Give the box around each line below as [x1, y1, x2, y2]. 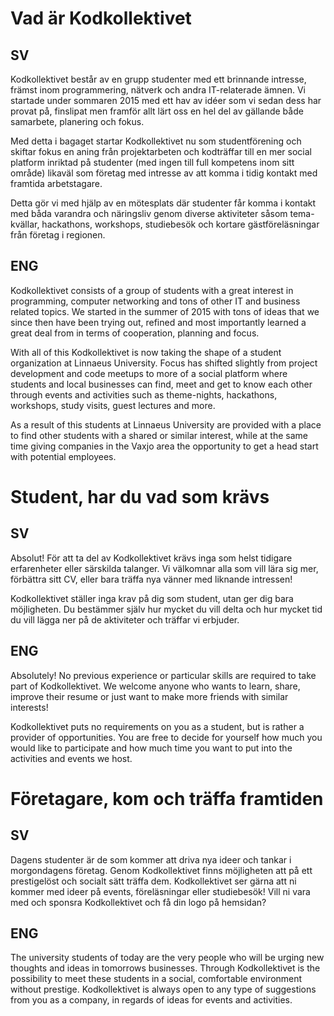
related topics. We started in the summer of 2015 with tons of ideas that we [10, 305, 320, 317]
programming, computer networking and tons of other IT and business [10, 295, 301, 307]
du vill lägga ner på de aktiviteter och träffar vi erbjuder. [10, 613, 240, 626]
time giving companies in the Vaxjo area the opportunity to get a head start [10, 440, 319, 452]
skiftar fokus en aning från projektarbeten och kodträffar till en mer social [10, 146, 312, 157]
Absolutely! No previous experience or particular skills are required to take [10, 669, 317, 681]
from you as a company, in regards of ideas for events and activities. [10, 994, 293, 1006]
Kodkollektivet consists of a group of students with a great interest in [10, 284, 294, 296]
